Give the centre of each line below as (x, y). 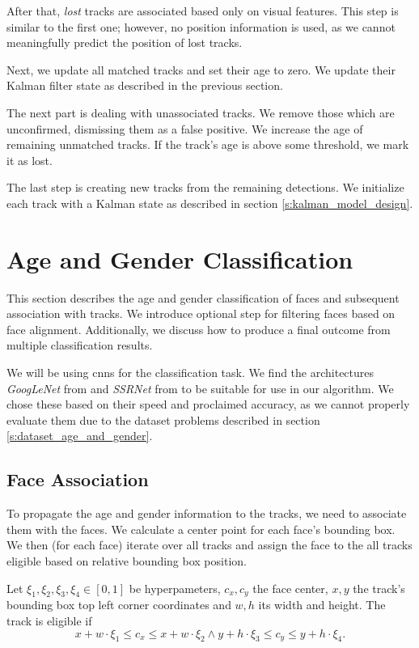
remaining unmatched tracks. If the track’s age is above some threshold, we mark (208, 144)
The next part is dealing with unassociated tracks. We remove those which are (201, 112)
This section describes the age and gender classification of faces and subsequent (203, 297)
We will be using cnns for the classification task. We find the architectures (190, 373)
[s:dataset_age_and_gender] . (80, 436)
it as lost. (30, 160)
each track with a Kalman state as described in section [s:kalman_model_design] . (210, 203)
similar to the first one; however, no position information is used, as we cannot (201, 26)
